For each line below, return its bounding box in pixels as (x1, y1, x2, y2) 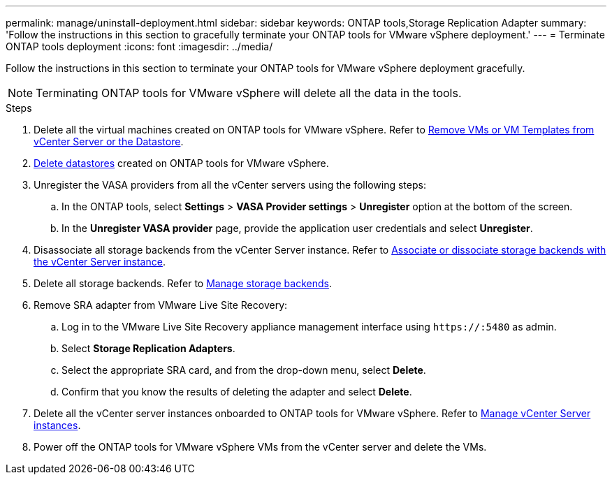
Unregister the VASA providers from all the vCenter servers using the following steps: (34, 179, 426, 191)
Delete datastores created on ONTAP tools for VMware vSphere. (34, 157, 329, 169)
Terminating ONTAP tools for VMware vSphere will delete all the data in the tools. (36, 86, 462, 100)
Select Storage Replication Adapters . (61, 342, 235, 354)
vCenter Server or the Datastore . (34, 136, 184, 147)
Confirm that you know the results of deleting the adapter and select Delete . (61, 386, 412, 398)
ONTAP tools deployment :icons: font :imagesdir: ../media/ (6, 41, 273, 52)
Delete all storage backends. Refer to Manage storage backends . (34, 277, 332, 289)
